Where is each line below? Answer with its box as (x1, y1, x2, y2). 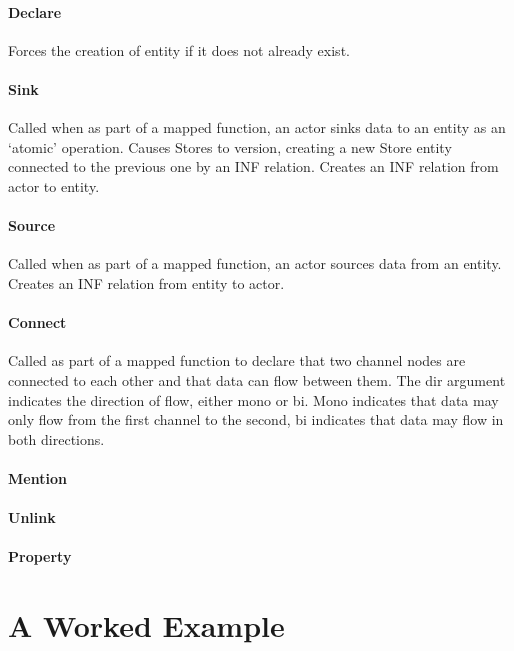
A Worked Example (8, 605, 285, 646)
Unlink (8, 507, 56, 528)
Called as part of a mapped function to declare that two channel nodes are (8, 350, 466, 371)
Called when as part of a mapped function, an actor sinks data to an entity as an (8, 117, 506, 138)
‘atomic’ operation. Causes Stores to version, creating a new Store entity (8, 136, 452, 157)
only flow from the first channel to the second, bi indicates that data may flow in (8, 409, 504, 430)
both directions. (8, 428, 105, 449)
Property (8, 546, 72, 567)
